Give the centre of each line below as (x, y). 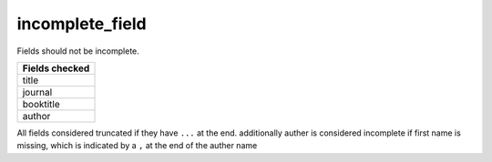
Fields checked (56, 68)
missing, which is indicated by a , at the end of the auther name (137, 146)
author (36, 116)
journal (37, 92)
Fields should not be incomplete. (78, 51)
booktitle (41, 104)
